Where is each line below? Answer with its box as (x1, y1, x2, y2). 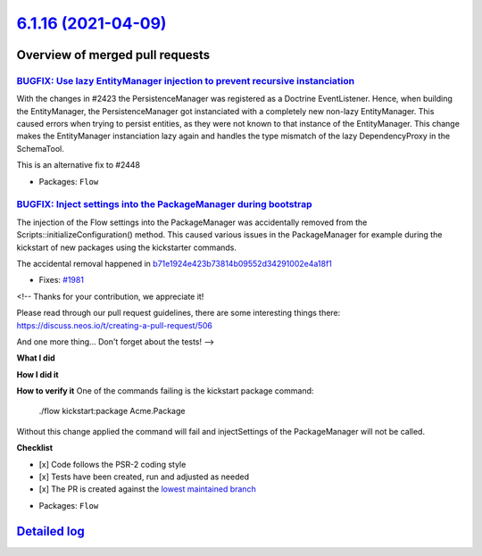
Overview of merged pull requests (16, 47, 211, 62)
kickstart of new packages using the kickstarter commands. (16, 242, 237, 253)
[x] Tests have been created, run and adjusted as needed (38, 471, 250, 482)
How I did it (16, 369, 59, 379)
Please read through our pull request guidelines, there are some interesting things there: (16, 308, 341, 319)
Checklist (16, 443, 54, 453)
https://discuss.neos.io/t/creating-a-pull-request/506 (16, 319, 213, 330)
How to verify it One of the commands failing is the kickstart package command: (16, 386, 314, 396)
